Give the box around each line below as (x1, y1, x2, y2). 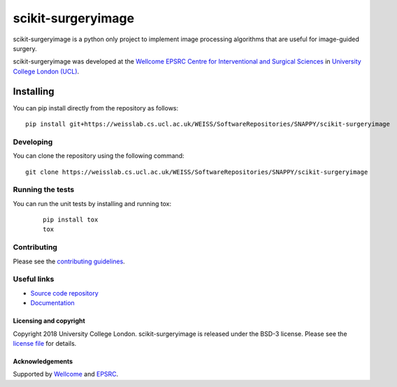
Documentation (30, 299, 75, 307)
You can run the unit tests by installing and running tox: (13, 199, 171, 207)
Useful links (13, 275, 55, 284)
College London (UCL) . (13, 67, 80, 75)
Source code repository (30, 289, 99, 297)
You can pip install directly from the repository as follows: (13, 103, 179, 112)
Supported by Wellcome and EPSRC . (13, 370, 119, 379)
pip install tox (43, 216, 99, 224)
